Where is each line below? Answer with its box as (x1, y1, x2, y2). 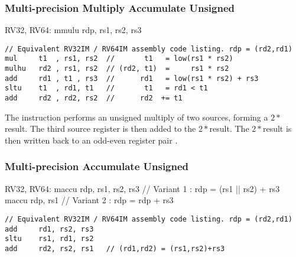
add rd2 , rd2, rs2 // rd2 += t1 (5, 94, 183, 103)
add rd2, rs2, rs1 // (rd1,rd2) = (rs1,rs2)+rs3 (5, 244, 225, 253)
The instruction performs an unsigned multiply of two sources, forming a (5, 110, 268, 123)
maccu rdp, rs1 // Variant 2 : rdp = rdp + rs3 (5, 194, 174, 206)
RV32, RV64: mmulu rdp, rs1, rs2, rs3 (5, 24, 142, 36)
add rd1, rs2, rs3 (5, 225, 94, 233)
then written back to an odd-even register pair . (5, 134, 178, 146)
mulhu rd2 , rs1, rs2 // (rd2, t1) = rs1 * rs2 (5, 64, 229, 73)
